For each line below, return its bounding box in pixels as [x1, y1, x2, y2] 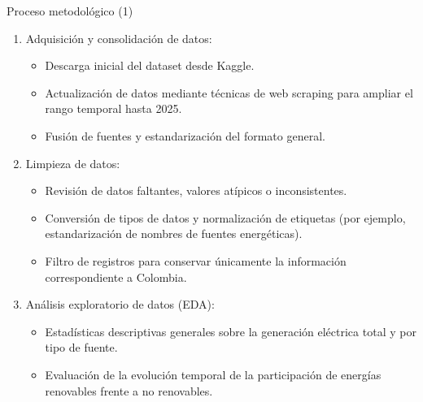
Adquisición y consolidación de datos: [25, 29, 212, 46]
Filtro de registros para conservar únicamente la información [45, 252, 347, 269]
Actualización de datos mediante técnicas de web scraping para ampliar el [45, 84, 413, 101]
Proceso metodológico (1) [7, 2, 133, 19]
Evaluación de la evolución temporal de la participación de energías [45, 365, 382, 383]
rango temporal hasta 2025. [45, 100, 182, 117]
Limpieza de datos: [25, 154, 120, 171]
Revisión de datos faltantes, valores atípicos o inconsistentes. [45, 182, 347, 199]
